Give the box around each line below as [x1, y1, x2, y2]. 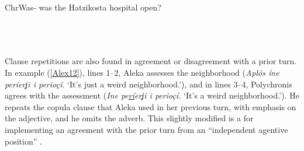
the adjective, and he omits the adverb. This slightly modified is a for [5, 112, 254, 124]
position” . [5, 135, 42, 147]
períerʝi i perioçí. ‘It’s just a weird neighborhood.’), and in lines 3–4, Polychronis [5, 78, 292, 90]
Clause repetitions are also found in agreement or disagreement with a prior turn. [5, 55, 297, 67]
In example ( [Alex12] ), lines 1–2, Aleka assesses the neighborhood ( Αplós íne [5, 66, 279, 78]
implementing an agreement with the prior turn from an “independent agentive [5, 123, 288, 135]
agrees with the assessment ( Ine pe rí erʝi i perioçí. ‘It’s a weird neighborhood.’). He [5, 89, 299, 101]
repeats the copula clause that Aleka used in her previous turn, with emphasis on [5, 100, 296, 113]
